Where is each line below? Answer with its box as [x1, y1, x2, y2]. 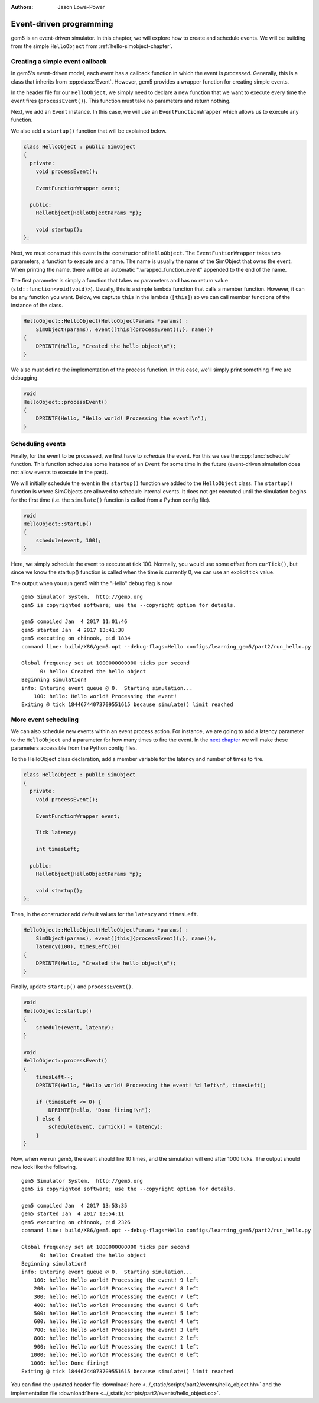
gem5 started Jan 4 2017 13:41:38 [21, 627, 125, 633]
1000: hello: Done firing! [30, 1360, 109, 1366]
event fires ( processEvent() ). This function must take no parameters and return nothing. [11, 97, 231, 104]
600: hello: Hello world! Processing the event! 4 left [33, 1318, 199, 1325]
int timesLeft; [35, 846, 80, 853]
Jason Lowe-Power [57, 4, 105, 10]
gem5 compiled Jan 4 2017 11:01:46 [21, 618, 128, 625]
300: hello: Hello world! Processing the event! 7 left [33, 1293, 199, 1300]
